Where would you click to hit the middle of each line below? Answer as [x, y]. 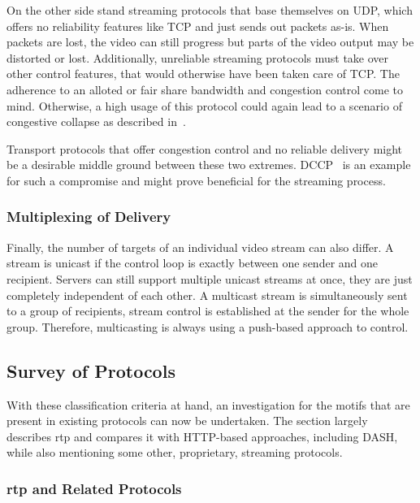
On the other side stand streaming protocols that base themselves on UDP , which [210, 10]
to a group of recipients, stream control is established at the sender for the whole [208, 311]
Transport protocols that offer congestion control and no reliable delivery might [205, 148]
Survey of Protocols [91, 370]
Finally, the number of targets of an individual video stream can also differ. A [200, 247]
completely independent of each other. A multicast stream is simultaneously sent [207, 295]
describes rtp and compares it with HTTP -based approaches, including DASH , [202, 436]
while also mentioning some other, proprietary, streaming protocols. [175, 452]
